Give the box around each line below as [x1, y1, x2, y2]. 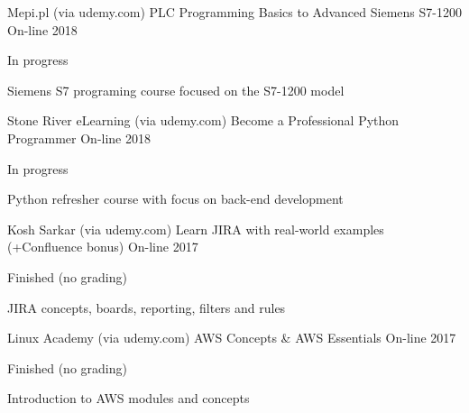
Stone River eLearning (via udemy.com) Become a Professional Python [7, 111, 400, 130]
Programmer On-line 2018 [7, 128, 152, 147]
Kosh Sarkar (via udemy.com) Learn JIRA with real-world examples [7, 219, 384, 238]
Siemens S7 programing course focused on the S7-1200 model [7, 80, 345, 99]
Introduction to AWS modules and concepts [7, 389, 250, 408]
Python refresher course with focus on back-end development [7, 189, 344, 208]
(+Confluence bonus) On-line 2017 [7, 237, 198, 256]
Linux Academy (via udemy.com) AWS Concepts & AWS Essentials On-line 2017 [7, 328, 456, 347]
